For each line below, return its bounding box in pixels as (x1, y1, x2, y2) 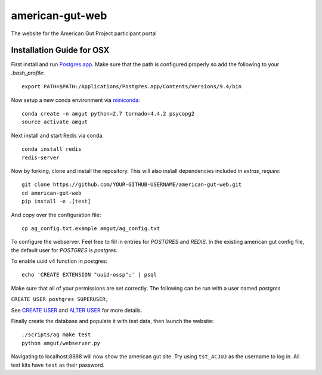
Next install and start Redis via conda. (11, 132, 104, 139)
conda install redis (21, 146, 82, 153)
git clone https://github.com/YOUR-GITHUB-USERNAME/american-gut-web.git (21, 181, 242, 188)
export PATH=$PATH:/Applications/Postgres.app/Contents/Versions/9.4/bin (21, 83, 242, 90)
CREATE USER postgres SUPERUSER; (11, 296, 109, 303)
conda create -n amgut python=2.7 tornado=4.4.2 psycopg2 (21, 110, 195, 117)
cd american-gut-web (21, 190, 82, 196)
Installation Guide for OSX (11, 45, 110, 55)
